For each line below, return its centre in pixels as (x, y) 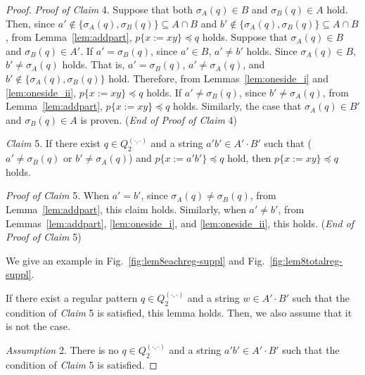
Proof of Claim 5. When (57, 195)
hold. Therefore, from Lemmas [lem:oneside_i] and (218, 78)
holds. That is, (94, 64)
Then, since (31, 23)
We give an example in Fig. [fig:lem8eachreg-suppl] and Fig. (135, 260)
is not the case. (38, 326)
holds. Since (272, 50)
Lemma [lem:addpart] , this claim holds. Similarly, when (126, 209)
